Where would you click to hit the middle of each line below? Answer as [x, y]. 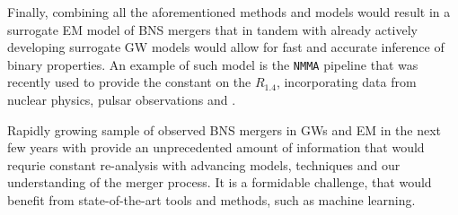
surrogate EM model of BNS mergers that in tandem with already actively [212, 29]
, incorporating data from [346, 82]
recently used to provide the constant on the [129, 82]
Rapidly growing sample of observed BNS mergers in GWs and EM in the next [225, 129]
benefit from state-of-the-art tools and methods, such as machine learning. [211, 200]
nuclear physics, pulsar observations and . [122, 100]
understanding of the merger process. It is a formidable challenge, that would [220, 182]
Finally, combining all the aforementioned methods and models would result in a [229, 12]
